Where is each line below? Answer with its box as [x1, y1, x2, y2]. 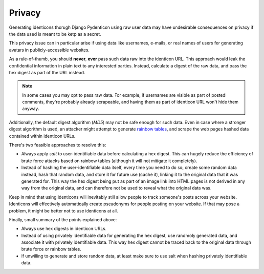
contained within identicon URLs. [9, 133, 76, 139]
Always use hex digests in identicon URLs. [21, 226, 107, 232]
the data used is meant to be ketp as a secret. [9, 31, 101, 37]
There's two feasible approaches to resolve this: [9, 142, 106, 148]
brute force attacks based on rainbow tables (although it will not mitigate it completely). [21, 158, 198, 164]
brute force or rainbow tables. [21, 246, 82, 252]
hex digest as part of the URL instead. [9, 69, 86, 75]
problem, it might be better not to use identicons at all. [9, 208, 118, 213]
